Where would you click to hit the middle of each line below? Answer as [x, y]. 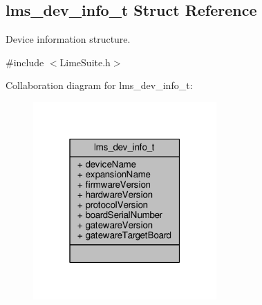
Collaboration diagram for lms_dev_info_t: [99, 85]
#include [25, 62]
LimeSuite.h [85, 62]
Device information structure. [68, 39]
